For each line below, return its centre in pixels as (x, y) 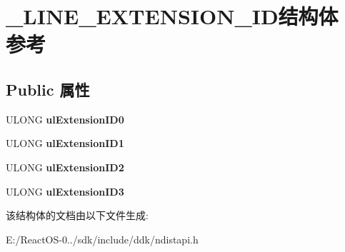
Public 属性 (48, 89)
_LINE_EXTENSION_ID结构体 (172, 16)
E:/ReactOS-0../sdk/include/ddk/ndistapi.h (102, 239)
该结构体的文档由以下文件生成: (77, 215)
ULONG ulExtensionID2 (65, 167)
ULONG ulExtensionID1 (65, 143)
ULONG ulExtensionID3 (65, 191)
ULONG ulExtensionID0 (65, 119)
